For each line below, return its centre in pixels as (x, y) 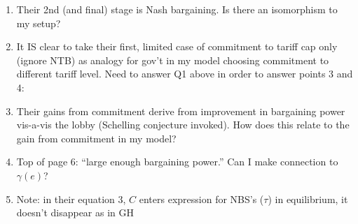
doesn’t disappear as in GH (75, 212)
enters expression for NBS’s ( (201, 199)
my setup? (39, 23)
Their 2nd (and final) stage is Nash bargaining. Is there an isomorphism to (177, 9)
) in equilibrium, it (308, 199)
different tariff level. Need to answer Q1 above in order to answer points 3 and (185, 74)
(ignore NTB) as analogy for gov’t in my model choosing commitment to (173, 60)
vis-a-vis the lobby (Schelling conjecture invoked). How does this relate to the (183, 125)
